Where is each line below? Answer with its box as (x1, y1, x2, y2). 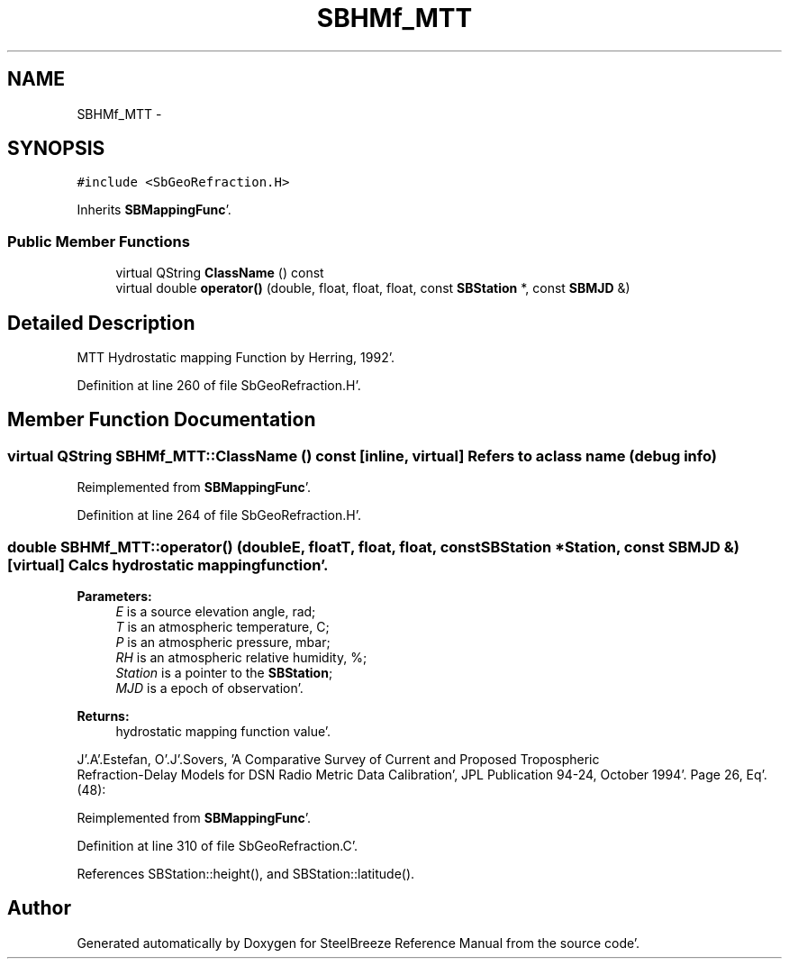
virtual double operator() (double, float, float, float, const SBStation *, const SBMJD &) (115, 280, 630, 296)
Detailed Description (7, 311, 195, 334)
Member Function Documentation (7, 408, 316, 432)
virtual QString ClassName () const (115, 265, 324, 281)
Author (7, 897, 71, 920)
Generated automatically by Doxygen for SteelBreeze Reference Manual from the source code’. (77, 934, 640, 951)
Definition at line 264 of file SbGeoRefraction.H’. (77, 507, 361, 524)
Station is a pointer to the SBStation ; (115, 665, 333, 680)
